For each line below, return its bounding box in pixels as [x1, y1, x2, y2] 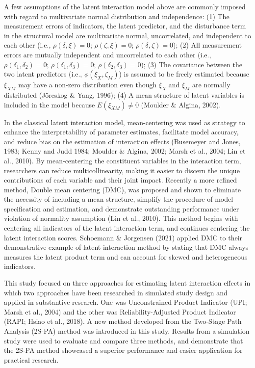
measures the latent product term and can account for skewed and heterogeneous [4, 251, 248, 262]
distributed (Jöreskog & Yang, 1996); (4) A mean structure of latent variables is [4, 89, 244, 100]
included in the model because [4, 99, 95, 109]
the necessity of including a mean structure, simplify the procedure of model [4, 194, 233, 204]
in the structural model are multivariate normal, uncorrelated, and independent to [4, 30, 252, 40]
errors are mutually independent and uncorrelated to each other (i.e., [4, 49, 211, 59]
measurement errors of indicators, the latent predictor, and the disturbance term [4, 21, 246, 31]
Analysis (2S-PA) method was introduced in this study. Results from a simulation [4, 326, 250, 336]
